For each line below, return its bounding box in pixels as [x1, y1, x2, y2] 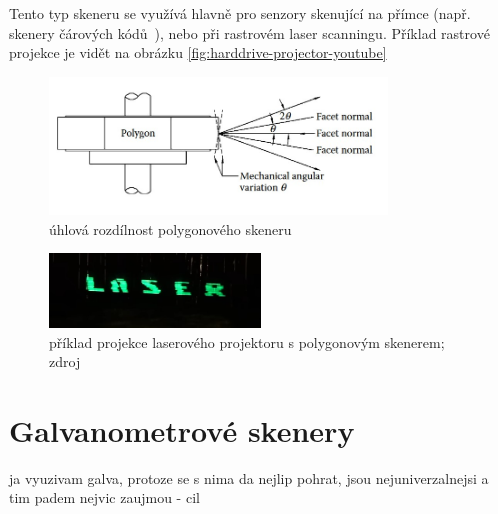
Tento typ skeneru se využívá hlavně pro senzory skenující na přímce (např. [9, 3, 471, 23]
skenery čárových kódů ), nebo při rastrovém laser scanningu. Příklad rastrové [9, 22, 490, 43]
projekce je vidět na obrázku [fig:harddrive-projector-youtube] [9, 42, 387, 63]
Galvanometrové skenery [9, 409, 355, 450]
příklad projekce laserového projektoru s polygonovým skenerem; [49, 331, 445, 352]
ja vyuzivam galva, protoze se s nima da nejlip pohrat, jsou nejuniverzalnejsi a [9, 467, 489, 488]
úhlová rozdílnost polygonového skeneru [49, 218, 292, 239]
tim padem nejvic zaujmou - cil [9, 487, 200, 508]
